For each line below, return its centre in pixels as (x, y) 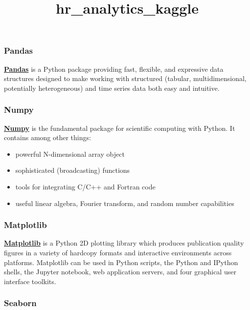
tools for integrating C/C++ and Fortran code (85, 187)
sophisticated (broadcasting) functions (73, 170)
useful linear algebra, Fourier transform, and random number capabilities (125, 203)
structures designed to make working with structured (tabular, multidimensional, (125, 78)
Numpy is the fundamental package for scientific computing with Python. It (120, 128)
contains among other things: (47, 137)
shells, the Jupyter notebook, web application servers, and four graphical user (120, 272)
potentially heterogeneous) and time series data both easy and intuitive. (112, 88)
